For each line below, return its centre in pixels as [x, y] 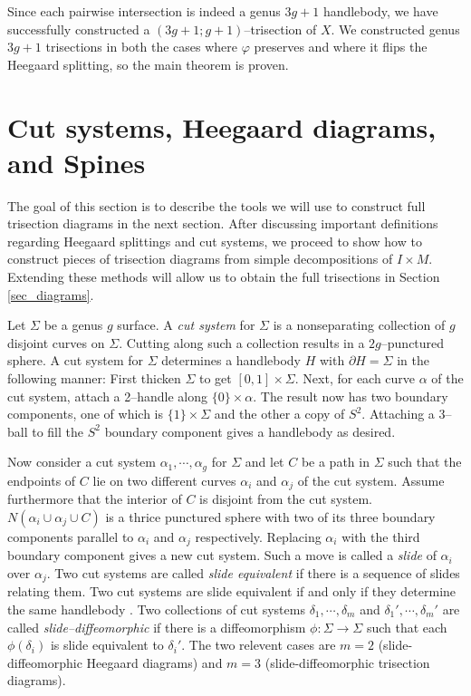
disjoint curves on [56, 342]
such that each [407, 627]
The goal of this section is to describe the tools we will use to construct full [216, 205]
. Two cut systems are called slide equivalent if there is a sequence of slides [253, 572]
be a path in [335, 462]
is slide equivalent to [107, 645]
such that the [425, 462]
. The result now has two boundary [351, 396]
